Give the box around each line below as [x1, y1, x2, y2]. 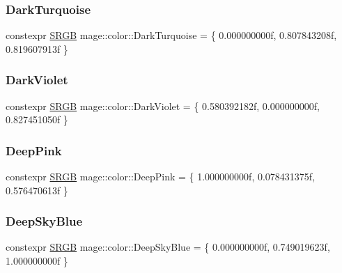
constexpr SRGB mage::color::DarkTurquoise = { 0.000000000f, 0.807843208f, [6, 28, 337, 42]
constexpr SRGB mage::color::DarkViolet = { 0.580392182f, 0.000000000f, [6, 98, 320, 113]
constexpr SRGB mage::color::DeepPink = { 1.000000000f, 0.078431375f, [6, 169, 316, 184]
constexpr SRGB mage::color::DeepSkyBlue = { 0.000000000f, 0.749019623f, [6, 240, 330, 254]
